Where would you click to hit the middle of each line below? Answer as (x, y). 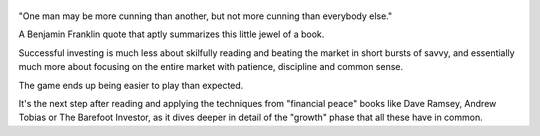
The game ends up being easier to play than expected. (131, 85)
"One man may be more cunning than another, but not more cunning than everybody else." (205, 16)
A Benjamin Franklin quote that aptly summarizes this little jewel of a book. (171, 34)
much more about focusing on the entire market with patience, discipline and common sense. (211, 67)
